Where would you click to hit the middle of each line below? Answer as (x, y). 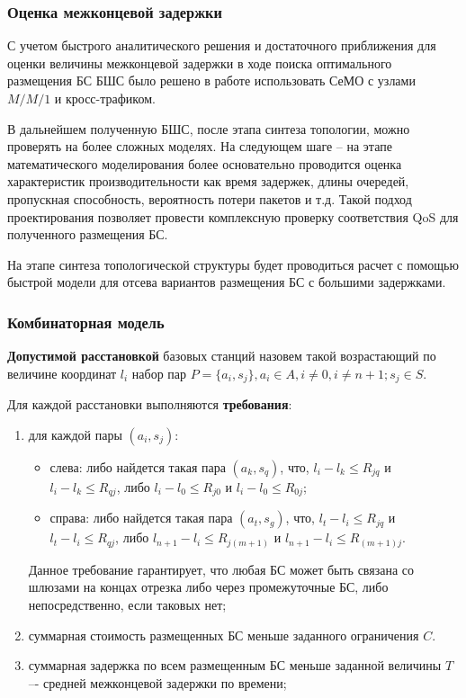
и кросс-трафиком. (105, 98)
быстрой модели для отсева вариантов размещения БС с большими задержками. (227, 282)
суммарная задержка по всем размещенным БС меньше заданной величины (235, 665)
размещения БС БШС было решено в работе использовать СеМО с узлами (211, 81)
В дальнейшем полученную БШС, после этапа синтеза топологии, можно (209, 128)
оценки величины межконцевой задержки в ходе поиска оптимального (200, 63)
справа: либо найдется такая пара (141, 518)
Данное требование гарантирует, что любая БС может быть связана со (221, 569)
